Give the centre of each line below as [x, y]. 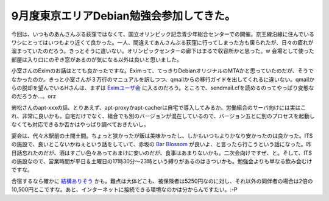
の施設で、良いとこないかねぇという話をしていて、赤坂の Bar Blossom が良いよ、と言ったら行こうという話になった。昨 [161, 144]
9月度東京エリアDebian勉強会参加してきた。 [123, 16]
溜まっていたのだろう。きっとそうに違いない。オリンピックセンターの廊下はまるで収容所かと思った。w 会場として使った [163, 51]
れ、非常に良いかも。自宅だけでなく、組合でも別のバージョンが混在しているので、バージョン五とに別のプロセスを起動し [163, 116]
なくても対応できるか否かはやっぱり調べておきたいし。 [80, 124]
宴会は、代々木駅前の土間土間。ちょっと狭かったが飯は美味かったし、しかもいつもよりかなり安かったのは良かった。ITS [162, 136]
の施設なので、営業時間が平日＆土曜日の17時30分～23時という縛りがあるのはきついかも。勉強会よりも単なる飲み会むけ [162, 161]
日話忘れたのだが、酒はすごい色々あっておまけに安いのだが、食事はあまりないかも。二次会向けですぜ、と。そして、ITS [161, 153]
